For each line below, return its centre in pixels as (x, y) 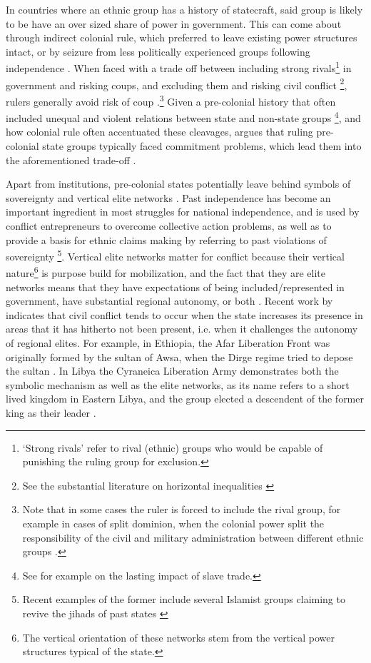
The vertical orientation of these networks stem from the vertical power (178, 637)
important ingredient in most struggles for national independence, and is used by (183, 212)
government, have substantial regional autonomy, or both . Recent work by (169, 301)
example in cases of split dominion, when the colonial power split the (173, 523)
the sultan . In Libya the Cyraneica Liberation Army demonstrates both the (172, 371)
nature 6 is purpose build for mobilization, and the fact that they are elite (166, 272)
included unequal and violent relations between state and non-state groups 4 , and (183, 117)
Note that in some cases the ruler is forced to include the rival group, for (182, 509)
